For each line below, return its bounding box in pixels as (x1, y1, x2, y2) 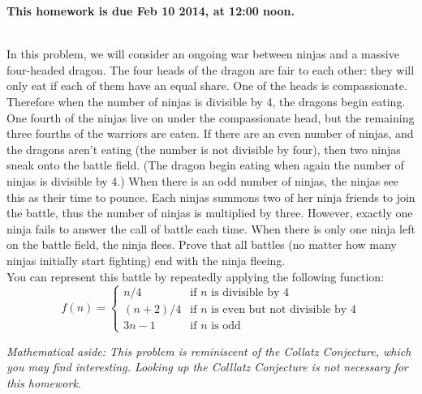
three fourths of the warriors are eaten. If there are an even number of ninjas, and (6, 125, 414, 142)
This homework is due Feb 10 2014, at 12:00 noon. (6, 2, 295, 19)
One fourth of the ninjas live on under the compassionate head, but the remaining (6, 109, 415, 126)
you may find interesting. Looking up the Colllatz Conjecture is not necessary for (6, 358, 408, 375)
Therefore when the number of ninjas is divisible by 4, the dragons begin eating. (6, 92, 406, 109)
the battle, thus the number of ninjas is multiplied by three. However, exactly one (6, 204, 413, 221)
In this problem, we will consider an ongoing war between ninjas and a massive (6, 45, 399, 62)
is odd (211, 320, 241, 332)
